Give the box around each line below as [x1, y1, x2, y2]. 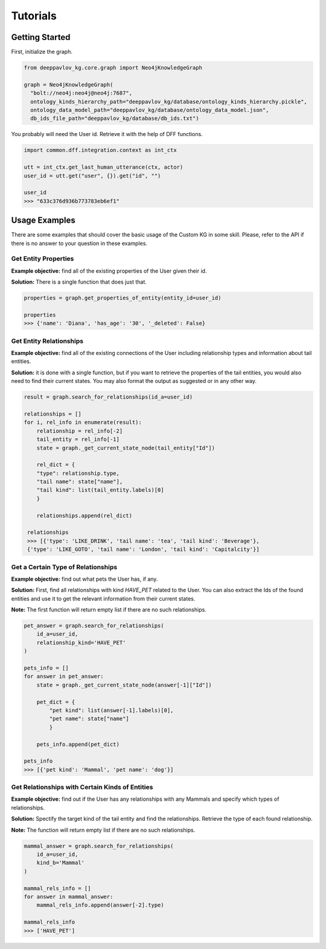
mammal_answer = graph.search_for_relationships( [24, 843, 174, 849]
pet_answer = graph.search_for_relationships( [24, 622, 164, 629]
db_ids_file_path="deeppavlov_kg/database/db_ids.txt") [30, 115, 199, 122]
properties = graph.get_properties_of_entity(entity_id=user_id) [24, 295, 222, 302]
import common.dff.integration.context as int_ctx [24, 147, 177, 154]
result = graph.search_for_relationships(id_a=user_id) [24, 394, 193, 400]
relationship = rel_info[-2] [36, 427, 123, 434]
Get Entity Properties [11, 255, 74, 263]
